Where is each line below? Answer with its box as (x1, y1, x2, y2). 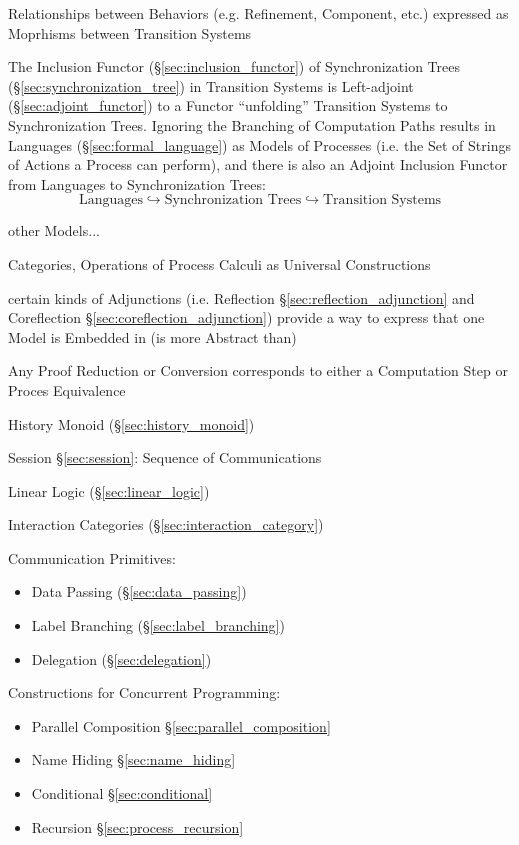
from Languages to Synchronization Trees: (8, 173, 266, 194)
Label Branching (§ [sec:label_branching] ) (31, 615, 285, 636)
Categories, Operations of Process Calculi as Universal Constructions (8, 253, 431, 274)
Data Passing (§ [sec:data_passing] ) (31, 581, 247, 602)
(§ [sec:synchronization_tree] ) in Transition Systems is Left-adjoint (8, 75, 414, 96)
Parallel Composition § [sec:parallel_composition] (31, 715, 331, 736)
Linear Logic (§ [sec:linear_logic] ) (8, 480, 210, 501)
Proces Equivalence (8, 379, 126, 400)
